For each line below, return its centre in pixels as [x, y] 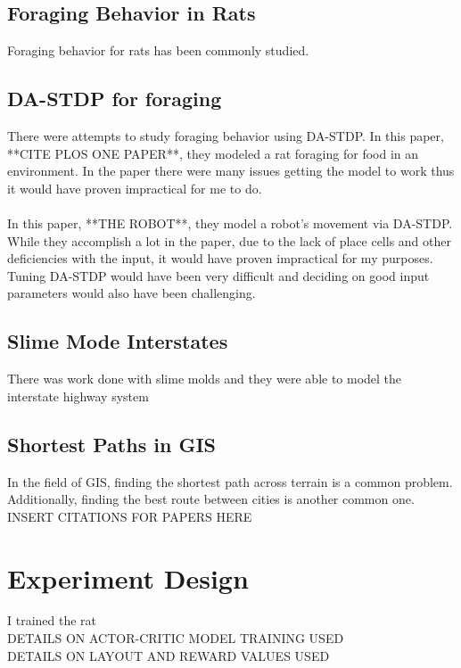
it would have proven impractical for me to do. [135, 188]
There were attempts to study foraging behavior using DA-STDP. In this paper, [226, 136]
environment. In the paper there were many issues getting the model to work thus [231, 171]
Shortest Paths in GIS [111, 444]
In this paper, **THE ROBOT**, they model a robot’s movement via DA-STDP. [230, 223]
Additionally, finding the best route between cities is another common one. [211, 499]
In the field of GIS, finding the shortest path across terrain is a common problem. [230, 481]
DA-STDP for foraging [115, 99]
